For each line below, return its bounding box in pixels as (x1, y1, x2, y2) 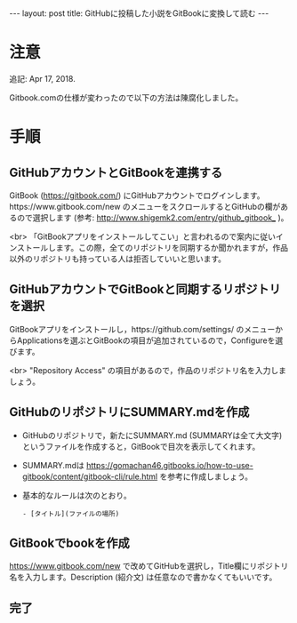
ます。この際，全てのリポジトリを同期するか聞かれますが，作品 (55, 242, 289, 252)
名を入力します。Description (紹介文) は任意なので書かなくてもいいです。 (9, 571, 277, 583)
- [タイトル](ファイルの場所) (21, 509, 120, 518)
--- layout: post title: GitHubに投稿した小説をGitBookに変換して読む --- (9, 8, 269, 19)
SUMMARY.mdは (21, 459, 84, 470)
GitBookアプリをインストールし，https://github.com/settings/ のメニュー (9, 323, 276, 334)
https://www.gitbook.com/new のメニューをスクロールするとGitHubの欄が (9, 201, 281, 212)
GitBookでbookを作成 (9, 535, 131, 550)
